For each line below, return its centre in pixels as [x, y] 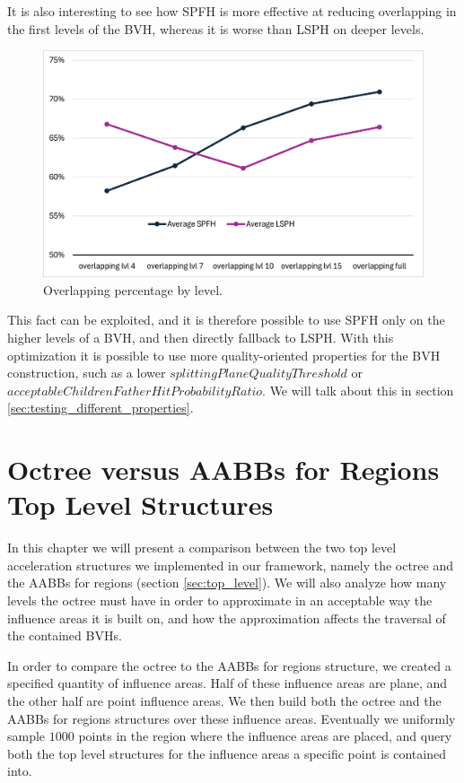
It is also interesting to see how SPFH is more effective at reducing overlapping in [232, 11]
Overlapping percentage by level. [133, 289]
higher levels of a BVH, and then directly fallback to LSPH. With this [201, 337]
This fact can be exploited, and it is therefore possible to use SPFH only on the [226, 320]
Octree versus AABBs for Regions [223, 470]
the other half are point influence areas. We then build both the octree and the [224, 700]
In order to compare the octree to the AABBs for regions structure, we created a [229, 665]
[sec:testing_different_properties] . [101, 408]
